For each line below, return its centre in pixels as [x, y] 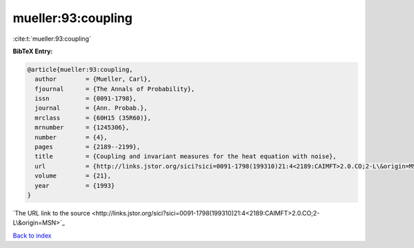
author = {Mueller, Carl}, [93, 79]
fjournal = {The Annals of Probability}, [115, 89]
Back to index [32, 236]
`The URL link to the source [51, 213]
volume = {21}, [73, 176]
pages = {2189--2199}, [88, 147]
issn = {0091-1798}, [86, 99]
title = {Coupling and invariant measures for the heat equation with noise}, [186, 156]
